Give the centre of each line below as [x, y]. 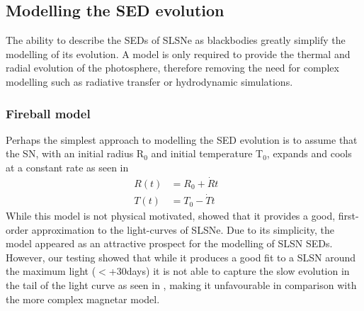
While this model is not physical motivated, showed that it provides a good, [171, 216]
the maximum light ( [51, 271]
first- [348, 216]
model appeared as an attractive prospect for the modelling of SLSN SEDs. [169, 243]
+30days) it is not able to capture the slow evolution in [229, 271]
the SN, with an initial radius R [75, 153]
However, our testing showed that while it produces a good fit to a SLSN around [181, 257]
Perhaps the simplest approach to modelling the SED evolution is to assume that [182, 139]
